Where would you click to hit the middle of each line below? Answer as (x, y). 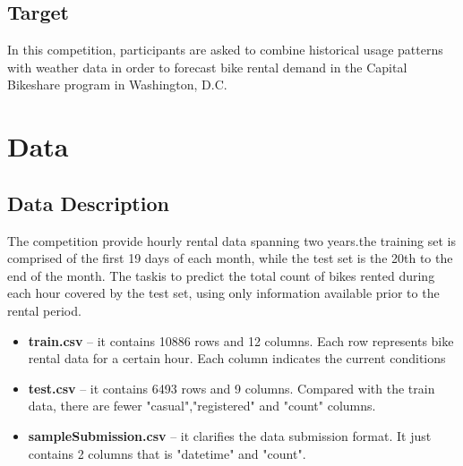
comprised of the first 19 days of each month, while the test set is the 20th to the (230, 258)
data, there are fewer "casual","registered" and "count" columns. (202, 406)
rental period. (44, 310)
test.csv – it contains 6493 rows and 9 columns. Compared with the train (231, 388)
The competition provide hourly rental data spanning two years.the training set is (232, 240)
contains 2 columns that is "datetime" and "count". (167, 453)
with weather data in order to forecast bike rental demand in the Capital (207, 67)
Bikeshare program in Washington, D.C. (117, 85)
